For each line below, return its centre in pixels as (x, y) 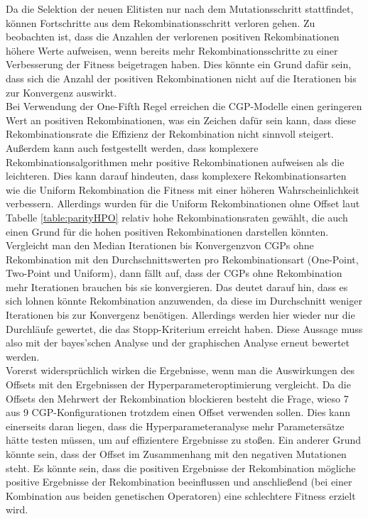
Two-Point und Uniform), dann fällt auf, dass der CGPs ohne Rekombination (174, 273)
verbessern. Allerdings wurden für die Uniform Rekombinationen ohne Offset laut (183, 203)
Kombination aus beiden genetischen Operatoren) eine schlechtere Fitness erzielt (181, 495)
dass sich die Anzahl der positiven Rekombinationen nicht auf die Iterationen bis (181, 78)
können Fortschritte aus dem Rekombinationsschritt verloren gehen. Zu (161, 22)
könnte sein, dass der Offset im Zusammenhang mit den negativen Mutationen (176, 454)
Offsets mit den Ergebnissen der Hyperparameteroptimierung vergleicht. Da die (178, 384)
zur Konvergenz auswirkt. (61, 92)
